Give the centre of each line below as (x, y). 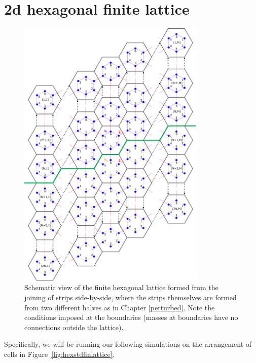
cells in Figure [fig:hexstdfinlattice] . (59, 354)
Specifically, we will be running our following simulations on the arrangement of (128, 344)
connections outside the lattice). (74, 327)
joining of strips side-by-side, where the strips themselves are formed (131, 297)
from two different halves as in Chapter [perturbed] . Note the (120, 307)
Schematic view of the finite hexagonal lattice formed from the (121, 287)
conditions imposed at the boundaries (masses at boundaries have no (131, 317)
